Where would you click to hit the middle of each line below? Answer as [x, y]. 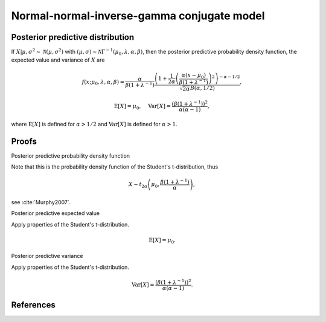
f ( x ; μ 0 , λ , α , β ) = [103, 82]
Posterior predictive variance [47, 256]
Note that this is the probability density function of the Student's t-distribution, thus [115, 167]
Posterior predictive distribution [73, 37]
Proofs [24, 141]
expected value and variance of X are [58, 60]
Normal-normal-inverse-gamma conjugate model [138, 16]
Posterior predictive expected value [55, 213]
